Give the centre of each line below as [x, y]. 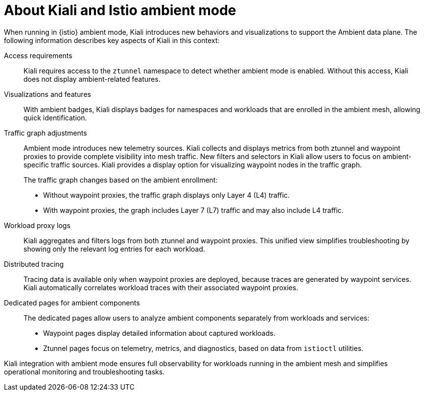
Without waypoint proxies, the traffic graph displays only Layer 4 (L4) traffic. [166, 195]
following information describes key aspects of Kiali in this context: [112, 40]
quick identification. [55, 117]
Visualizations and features [47, 94]
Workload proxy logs [37, 225]
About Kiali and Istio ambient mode [120, 10]
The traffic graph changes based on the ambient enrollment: [121, 180]
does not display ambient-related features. [92, 79]
